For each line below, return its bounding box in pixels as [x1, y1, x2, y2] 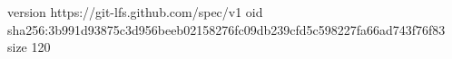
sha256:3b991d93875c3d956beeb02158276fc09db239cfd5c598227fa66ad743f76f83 [7, 20, 446, 38]
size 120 [7, 38, 51, 56]
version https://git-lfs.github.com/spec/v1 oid [7, 3, 263, 21]
